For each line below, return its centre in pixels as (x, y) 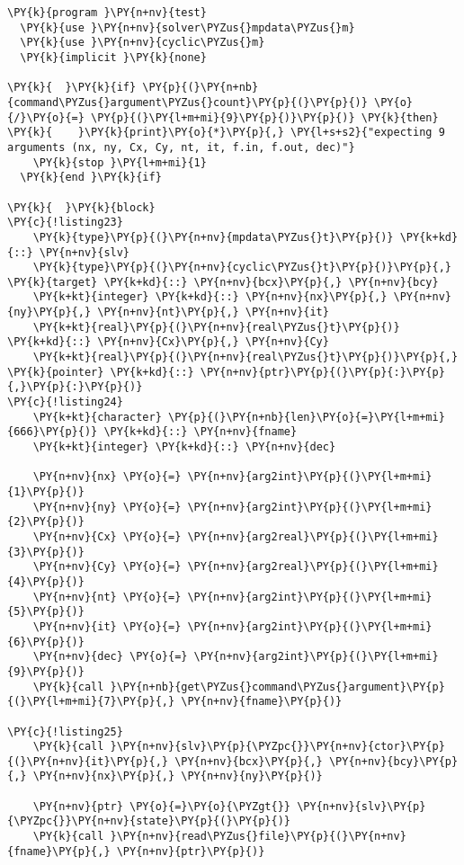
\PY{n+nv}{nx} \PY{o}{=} (107, 477)
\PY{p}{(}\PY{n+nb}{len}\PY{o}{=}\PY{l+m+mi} (306, 417)
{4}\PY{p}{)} (46, 581)
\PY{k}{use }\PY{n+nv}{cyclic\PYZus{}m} (143, 43)
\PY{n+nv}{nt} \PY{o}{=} (107, 597)
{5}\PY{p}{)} (46, 612)
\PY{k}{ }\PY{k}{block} (81, 207)
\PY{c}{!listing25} (65, 731)
